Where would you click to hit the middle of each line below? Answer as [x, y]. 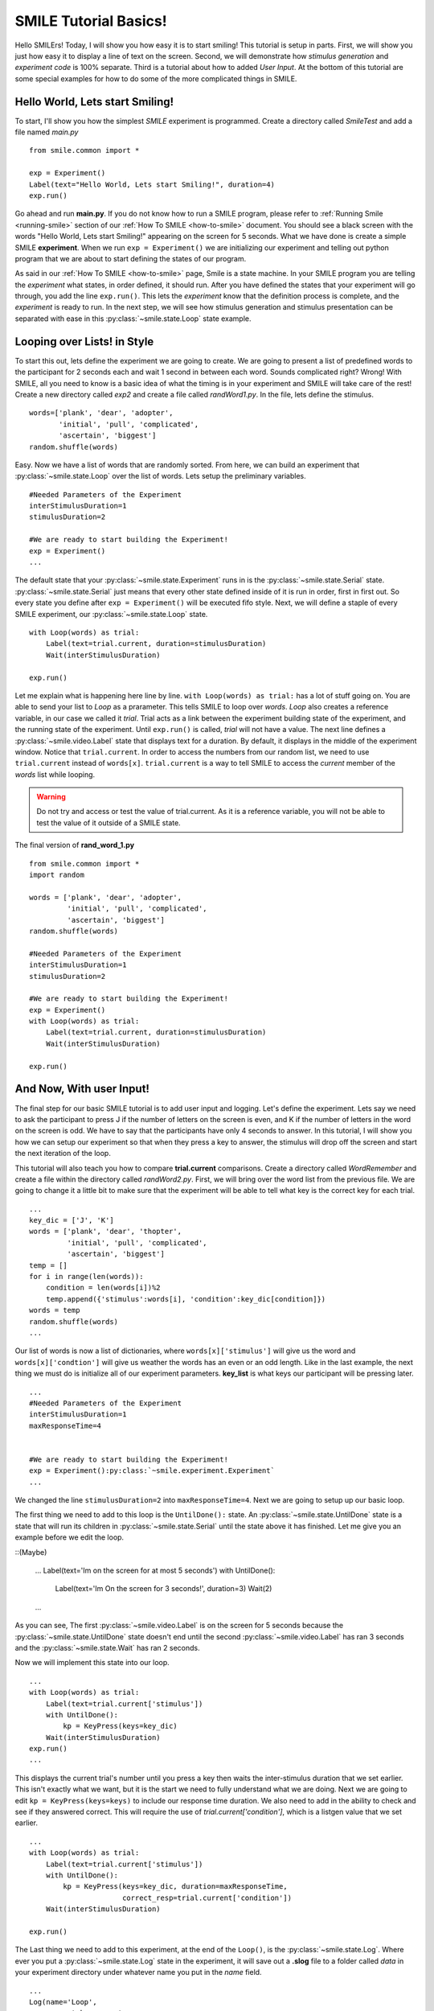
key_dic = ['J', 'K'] [72, 1220]
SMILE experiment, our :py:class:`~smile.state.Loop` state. [111, 614]
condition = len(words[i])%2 [103, 1288]
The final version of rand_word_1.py [75, 845]
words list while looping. [55, 774]
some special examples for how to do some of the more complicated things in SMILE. [156, 78]
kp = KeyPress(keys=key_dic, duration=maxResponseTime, [176, 1887]
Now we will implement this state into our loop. [92, 1663]
